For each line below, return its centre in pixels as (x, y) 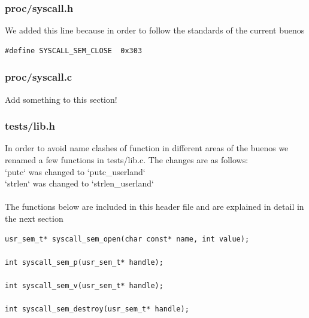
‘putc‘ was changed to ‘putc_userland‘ (75, 171)
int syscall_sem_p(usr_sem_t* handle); (84, 262)
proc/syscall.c (39, 77)
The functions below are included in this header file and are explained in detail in (154, 207)
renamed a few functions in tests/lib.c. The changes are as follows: (127, 160)
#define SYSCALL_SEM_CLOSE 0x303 (74, 51)
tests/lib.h (30, 126)
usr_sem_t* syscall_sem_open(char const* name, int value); (127, 239)
